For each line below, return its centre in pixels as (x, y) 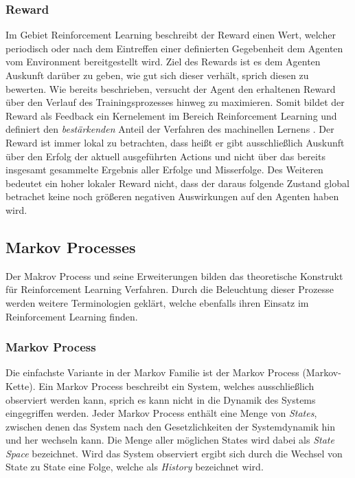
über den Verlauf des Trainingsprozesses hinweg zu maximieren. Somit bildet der (175, 102)
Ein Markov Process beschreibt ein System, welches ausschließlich (176, 385)
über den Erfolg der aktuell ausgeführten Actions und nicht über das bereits (165, 156)
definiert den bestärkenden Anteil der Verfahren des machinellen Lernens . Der (170, 129)
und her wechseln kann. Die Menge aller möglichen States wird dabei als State (170, 440)
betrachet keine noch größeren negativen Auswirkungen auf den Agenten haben (172, 196)
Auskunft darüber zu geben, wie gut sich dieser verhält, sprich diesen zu (157, 75)
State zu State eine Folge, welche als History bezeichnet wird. (135, 467)
